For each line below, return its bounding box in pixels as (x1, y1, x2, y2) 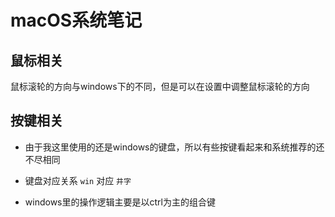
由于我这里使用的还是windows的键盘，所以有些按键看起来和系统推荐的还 (24, 141, 325, 153)
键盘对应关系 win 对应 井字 (24, 174, 132, 186)
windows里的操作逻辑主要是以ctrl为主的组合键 (24, 196, 216, 208)
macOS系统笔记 (10, 9, 143, 32)
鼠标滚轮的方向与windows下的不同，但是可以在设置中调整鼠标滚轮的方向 (10, 81, 310, 92)
